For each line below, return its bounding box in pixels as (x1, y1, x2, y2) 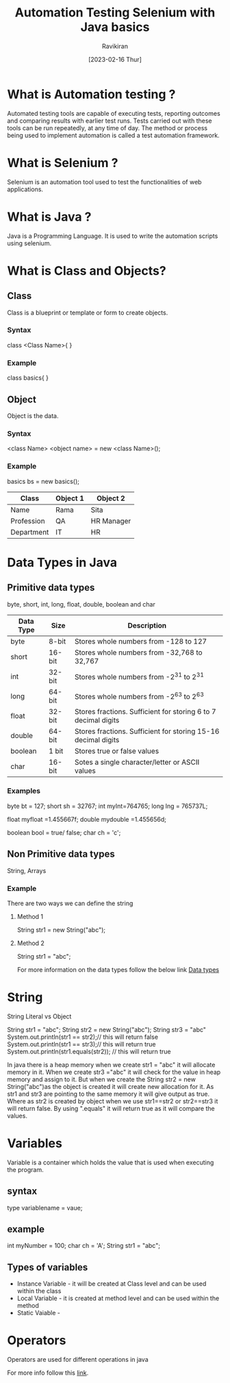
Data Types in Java (7, 554, 118, 570)
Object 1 (55, 493, 84, 503)
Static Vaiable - (16, 1309, 60, 1317)
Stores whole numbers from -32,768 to (74, 648, 203, 657)
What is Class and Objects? (7, 262, 166, 278)
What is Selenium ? (7, 155, 118, 171)
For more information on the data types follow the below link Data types (16, 965, 220, 974)
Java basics (80, 19, 150, 35)
